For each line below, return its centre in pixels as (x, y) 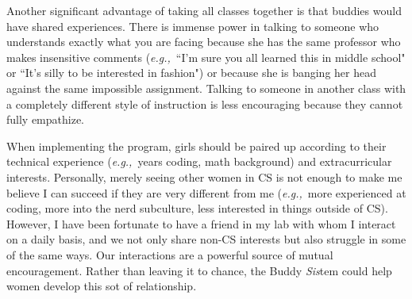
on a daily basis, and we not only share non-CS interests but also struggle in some (206, 239)
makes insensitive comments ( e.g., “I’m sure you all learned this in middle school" (206, 57)
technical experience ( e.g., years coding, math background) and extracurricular (199, 161)
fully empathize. (46, 119)
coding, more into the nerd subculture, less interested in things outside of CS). (197, 208)
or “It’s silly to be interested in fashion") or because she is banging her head (191, 73)
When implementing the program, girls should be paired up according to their (196, 146)
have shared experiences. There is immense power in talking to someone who (193, 26)
